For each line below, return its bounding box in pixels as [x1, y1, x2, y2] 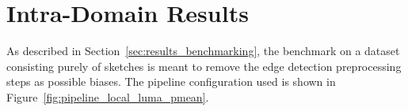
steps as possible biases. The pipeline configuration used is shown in [6, 73, 336, 90]
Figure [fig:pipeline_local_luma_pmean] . [6, 88, 209, 105]
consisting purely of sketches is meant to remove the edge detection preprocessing [6, 57, 402, 74]
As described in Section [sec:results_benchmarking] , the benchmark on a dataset [6, 43, 400, 59]
